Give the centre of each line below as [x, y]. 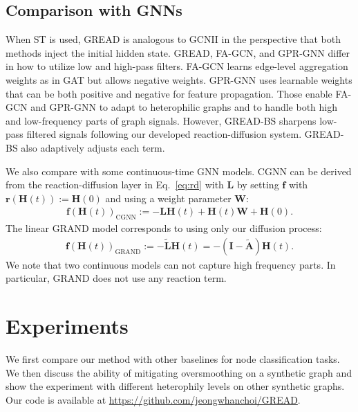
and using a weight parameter [168, 198]
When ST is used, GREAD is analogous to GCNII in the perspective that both [173, 39]
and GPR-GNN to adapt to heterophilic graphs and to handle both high [184, 107]
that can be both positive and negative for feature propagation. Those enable [169, 93]
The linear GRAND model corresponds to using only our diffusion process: [164, 228]
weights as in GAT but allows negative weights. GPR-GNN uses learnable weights [179, 79]
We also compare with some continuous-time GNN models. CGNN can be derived [179, 171]
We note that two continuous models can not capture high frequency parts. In [171, 264]
